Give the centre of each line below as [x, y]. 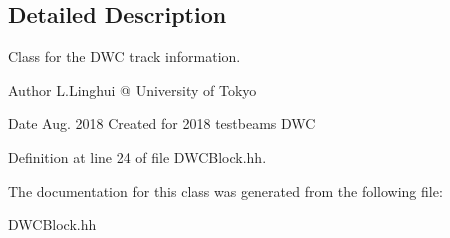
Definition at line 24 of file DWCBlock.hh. [137, 156]
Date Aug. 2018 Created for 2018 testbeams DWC [162, 123]
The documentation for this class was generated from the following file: [225, 190]
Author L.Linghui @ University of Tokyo [132, 89]
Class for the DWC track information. [124, 56]
